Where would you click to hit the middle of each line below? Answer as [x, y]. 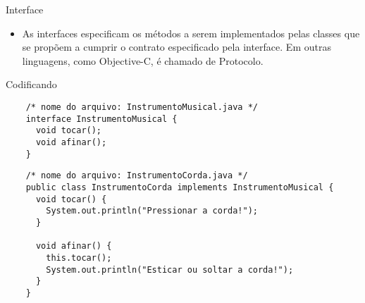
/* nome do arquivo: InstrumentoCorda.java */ [137, 176]
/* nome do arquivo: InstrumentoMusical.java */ [142, 107]
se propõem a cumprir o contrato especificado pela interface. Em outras [177, 47]
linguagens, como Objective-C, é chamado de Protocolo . [143, 60]
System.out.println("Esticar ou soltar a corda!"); [170, 270]
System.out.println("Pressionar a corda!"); [152, 211]
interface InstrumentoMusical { [101, 119]
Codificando [31, 84]
